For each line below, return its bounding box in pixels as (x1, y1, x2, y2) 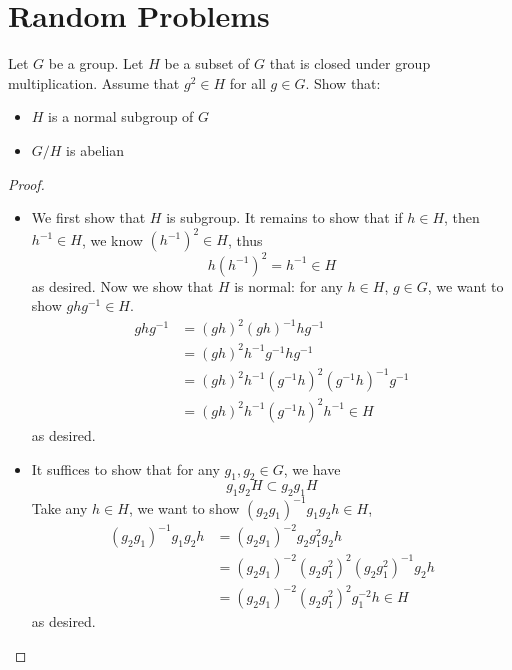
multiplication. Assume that (8, 72, 180, 93)
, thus (227, 229, 263, 250)
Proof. (8, 173, 45, 194)
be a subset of (164, 53, 250, 74)
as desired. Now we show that (31, 275, 214, 296)
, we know (81, 229, 143, 250)
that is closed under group (269, 53, 431, 74)
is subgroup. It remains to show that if (166, 207, 403, 228)
